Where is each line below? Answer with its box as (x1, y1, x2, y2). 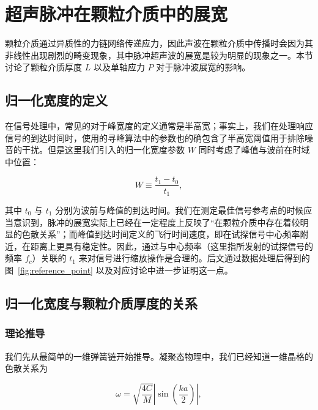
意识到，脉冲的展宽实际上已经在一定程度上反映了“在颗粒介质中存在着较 (13, 215, 300, 228)
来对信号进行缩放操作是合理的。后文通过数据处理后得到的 (78, 252, 310, 264)
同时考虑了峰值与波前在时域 (198, 143, 310, 156)
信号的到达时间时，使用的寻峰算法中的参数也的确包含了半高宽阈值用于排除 (5, 131, 305, 144)
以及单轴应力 (93, 61, 145, 73)
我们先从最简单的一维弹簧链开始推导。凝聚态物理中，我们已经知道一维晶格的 (5, 349, 313, 362)
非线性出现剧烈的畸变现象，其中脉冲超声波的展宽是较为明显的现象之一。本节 (5, 48, 313, 61)
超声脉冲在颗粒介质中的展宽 (5, 1, 228, 26)
